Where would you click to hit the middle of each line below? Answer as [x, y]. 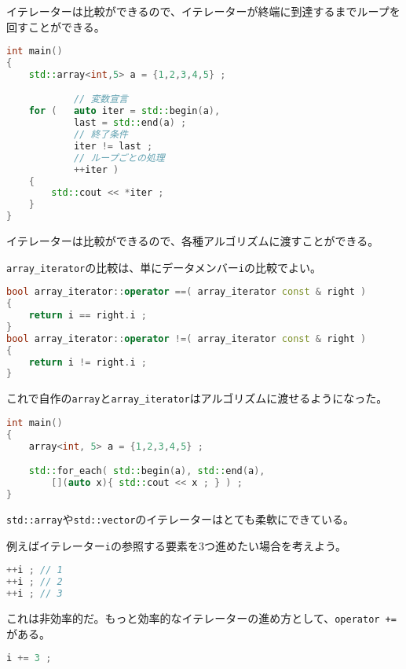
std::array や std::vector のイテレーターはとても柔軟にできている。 [180, 518]
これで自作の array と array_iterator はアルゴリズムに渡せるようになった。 [197, 398]
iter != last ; [113, 146]
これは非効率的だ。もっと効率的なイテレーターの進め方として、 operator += [201, 618]
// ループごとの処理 [119, 158]
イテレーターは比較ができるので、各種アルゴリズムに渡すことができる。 [193, 241]
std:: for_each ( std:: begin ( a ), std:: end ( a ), [147, 471]
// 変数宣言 [101, 99]
